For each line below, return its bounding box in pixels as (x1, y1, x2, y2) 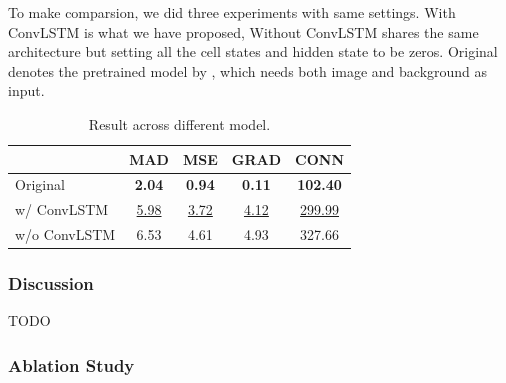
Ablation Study (8, 352, 135, 377)
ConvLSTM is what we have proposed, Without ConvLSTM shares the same (8, 21, 479, 42)
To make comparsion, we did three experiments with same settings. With (8, 2, 456, 22)
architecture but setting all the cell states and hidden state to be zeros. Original (8, 41, 498, 62)
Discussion (8, 271, 94, 296)
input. (8, 80, 45, 101)
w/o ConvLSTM (15, 224, 116, 245)
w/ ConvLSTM (15, 199, 109, 220)
